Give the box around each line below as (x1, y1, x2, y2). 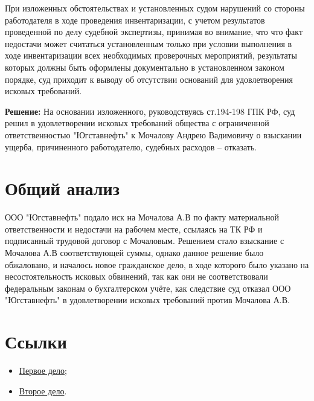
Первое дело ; (19, 364, 67, 377)
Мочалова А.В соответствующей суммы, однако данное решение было (5, 246, 264, 259)
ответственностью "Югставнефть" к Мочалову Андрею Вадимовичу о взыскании (5, 128, 302, 141)
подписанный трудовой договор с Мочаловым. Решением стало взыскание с (5, 234, 284, 247)
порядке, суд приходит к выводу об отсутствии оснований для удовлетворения (5, 72, 293, 85)
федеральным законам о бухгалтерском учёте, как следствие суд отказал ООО (5, 281, 291, 294)
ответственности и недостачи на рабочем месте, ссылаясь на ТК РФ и (5, 222, 263, 235)
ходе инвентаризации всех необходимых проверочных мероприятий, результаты (5, 49, 297, 62)
